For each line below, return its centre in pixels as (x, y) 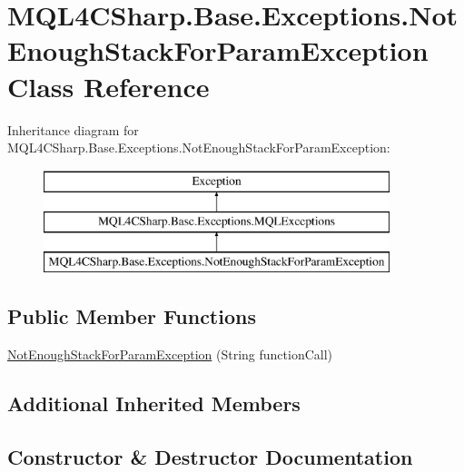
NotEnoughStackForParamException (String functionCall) (170, 354)
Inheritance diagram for (73, 129)
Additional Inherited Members (154, 403)
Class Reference (109, 86)
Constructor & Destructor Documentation (210, 456)
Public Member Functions (132, 316)
